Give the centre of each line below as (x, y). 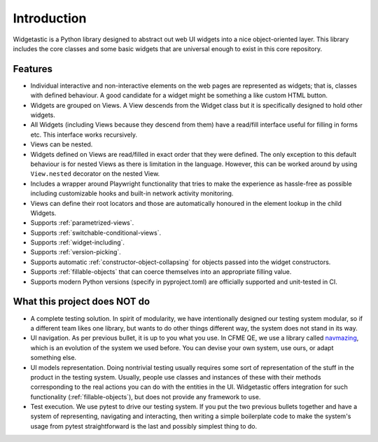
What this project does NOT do (82, 302)
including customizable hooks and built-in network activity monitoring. (132, 193)
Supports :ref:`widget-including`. (78, 242)
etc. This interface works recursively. (84, 134)
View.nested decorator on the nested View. (95, 174)
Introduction (50, 18)
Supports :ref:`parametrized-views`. (82, 223)
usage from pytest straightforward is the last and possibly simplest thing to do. (144, 426)
